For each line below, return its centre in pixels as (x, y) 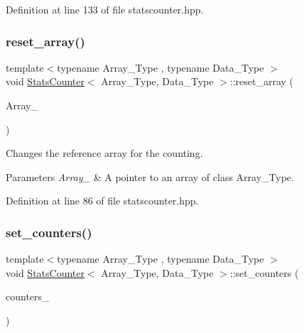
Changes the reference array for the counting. (104, 153)
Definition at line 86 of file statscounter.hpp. (102, 201)
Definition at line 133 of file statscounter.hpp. (105, 9)
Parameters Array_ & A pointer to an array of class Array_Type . (150, 176)
